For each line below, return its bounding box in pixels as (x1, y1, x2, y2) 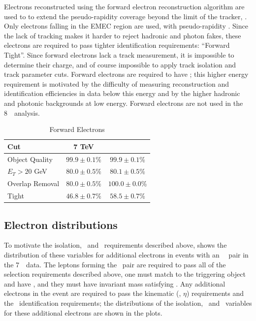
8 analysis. (4, 107, 40, 118)
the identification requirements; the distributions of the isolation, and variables (4, 297, 252, 308)
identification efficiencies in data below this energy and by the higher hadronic (4, 88, 240, 98)
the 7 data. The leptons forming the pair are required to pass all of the (4, 259, 226, 269)
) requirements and (186, 288, 244, 298)
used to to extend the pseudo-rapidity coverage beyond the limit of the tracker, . (4, 11, 247, 21)
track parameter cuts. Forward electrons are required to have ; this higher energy (4, 69, 249, 79)
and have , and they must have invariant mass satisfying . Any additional (4, 278, 225, 289)
